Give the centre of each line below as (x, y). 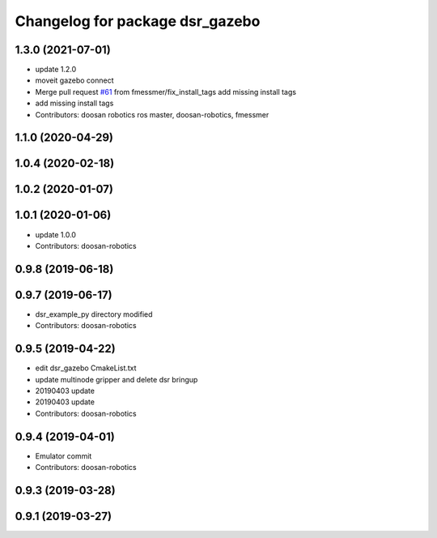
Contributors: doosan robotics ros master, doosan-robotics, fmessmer (152, 114)
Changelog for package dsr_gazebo (138, 21)
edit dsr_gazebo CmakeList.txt (86, 368)
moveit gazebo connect (74, 80)
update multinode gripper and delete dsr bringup (117, 379)
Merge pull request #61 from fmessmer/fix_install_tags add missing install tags (166, 92)
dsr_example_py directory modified (94, 314)
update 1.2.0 (56, 70)
